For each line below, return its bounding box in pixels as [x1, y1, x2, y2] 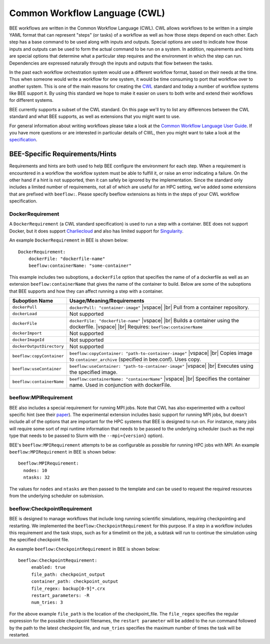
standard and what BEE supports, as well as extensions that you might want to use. [9, 113, 180, 120]
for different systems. [9, 97, 53, 103]
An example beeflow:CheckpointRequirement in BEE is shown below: [9, 546, 160, 552]
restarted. [9, 631, 29, 637]
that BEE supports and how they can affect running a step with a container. [9, 288, 163, 294]
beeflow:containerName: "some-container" [28, 263, 132, 269]
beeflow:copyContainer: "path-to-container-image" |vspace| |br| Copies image [69, 349, 252, 356]
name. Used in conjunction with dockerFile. [69, 381, 171, 388]
